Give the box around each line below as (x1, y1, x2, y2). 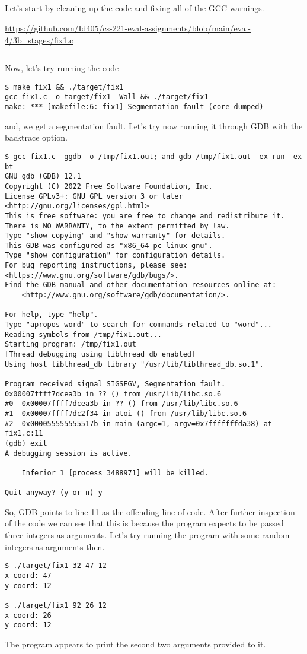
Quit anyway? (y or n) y (5, 488, 103, 497)
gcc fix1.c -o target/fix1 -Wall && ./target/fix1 (5, 93, 209, 101)
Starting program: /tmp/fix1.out (5, 340, 136, 349)
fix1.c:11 (5, 429, 43, 438)
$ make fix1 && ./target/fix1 (5, 82, 124, 91)
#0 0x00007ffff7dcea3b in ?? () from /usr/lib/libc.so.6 (5, 399, 238, 408)
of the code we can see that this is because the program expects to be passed (5, 517, 284, 529)
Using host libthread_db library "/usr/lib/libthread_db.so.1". (5, 360, 264, 369)
